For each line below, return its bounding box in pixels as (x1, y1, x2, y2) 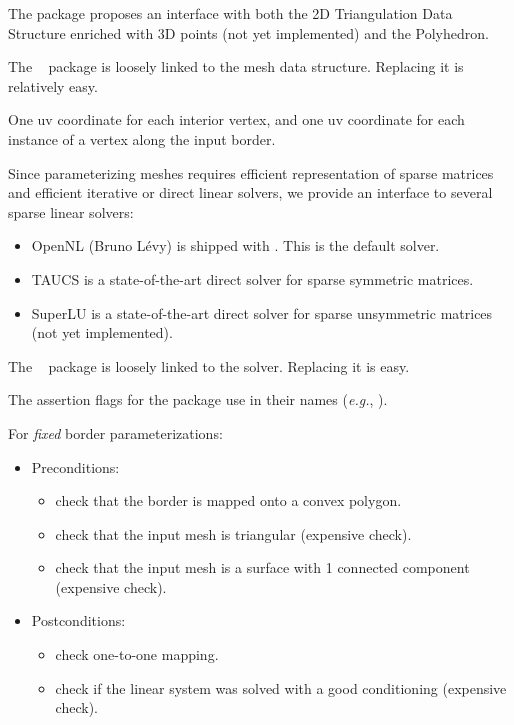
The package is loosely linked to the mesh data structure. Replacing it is (8, 56, 464, 77)
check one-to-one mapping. (55, 644, 219, 665)
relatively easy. (8, 75, 98, 96)
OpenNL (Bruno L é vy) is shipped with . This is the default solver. (31, 235, 440, 256)
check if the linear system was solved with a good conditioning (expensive (55, 677, 507, 698)
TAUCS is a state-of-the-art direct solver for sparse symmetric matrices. (31, 268, 474, 289)
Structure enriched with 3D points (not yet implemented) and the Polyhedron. (8, 22, 489, 43)
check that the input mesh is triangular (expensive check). (55, 523, 412, 544)
